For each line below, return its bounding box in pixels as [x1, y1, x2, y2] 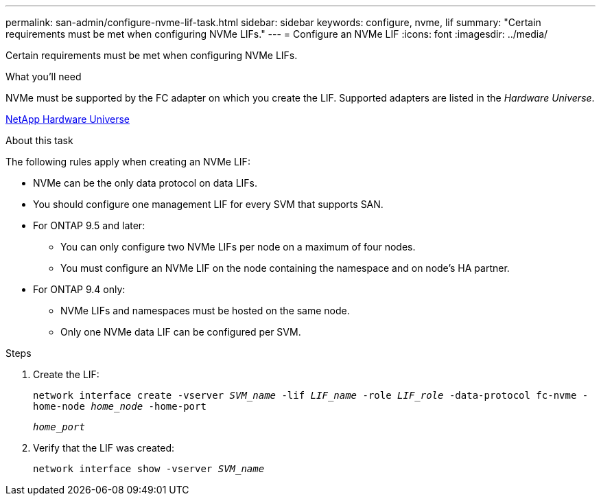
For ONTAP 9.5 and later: [33, 220, 145, 231]
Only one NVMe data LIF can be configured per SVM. [60, 326, 301, 338]
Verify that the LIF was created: [33, 442, 175, 454]
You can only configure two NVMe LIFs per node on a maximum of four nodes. [60, 241, 416, 253]
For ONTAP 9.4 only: [33, 283, 126, 295]
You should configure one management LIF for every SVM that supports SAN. [33, 198, 384, 210]
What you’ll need [5, 71, 82, 82]
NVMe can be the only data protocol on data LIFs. [33, 177, 258, 189]
